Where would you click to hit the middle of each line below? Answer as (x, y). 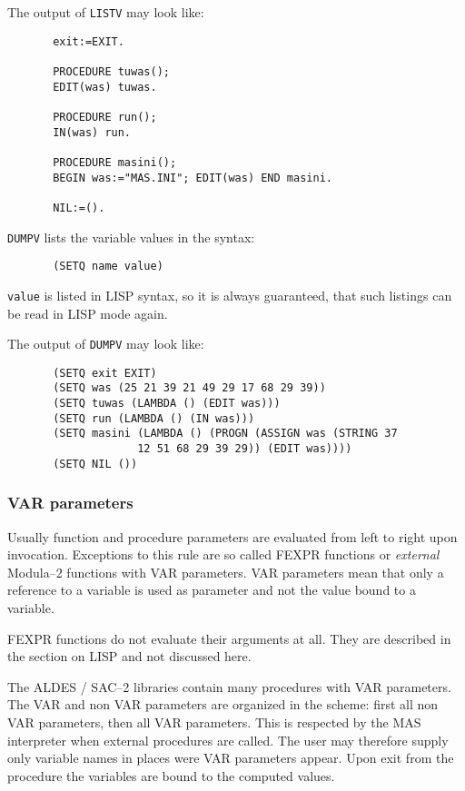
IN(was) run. (92, 132)
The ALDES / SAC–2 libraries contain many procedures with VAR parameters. (229, 686)
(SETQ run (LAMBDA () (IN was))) (154, 418)
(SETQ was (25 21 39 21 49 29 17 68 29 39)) (189, 388)
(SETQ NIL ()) (95, 464)
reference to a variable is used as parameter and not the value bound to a (212, 590)
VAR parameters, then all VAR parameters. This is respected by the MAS (214, 722)
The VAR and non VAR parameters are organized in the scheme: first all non (223, 704)
